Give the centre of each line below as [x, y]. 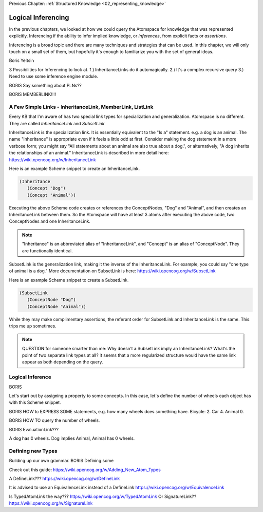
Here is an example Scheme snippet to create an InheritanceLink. [74, 169]
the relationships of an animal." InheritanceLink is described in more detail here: [89, 153]
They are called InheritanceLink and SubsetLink [57, 123]
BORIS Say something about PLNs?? [45, 85]
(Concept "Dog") [46, 188]
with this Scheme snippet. [35, 402]
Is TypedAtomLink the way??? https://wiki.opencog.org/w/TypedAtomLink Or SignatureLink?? [103, 496]
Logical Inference [30, 377]
